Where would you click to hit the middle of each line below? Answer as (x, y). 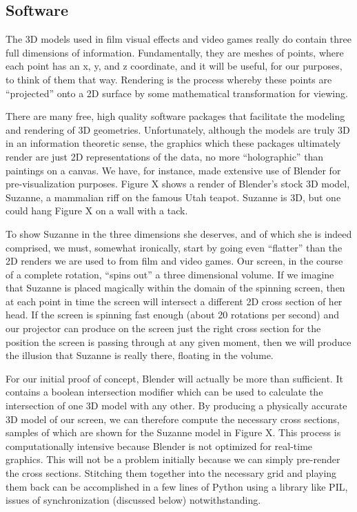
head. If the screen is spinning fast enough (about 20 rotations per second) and (172, 315)
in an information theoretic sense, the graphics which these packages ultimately (173, 143)
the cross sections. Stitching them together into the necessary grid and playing (171, 473)
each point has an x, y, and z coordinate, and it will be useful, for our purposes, (174, 66)
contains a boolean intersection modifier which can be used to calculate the (164, 392)
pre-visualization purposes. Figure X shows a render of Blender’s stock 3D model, (178, 184)
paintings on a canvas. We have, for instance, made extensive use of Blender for (173, 170)
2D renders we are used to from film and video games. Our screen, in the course (174, 261)
